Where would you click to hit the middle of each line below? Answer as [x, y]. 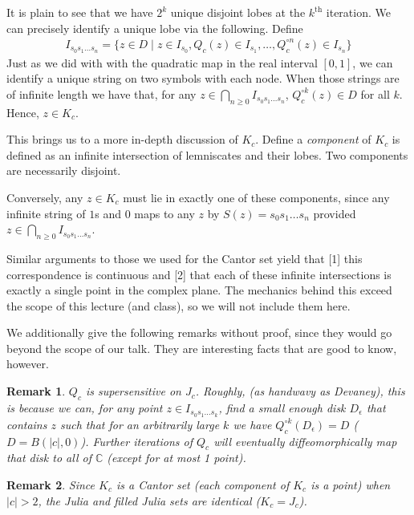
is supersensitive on [133, 391]
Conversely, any [45, 197]
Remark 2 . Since [51, 484]
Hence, [23, 112]
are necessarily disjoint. [64, 170]
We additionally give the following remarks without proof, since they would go [199, 333]
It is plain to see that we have [80, 12]
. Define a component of [313, 139]
